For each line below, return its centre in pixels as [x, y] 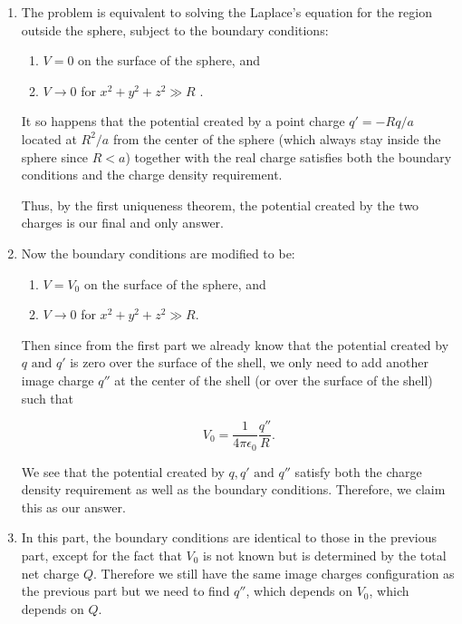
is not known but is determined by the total [325, 555]
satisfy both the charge [358, 471]
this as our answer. [73, 507]
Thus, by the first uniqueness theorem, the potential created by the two [220, 205]
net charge [50, 573]
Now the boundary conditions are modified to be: [158, 253]
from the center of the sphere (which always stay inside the [277, 138]
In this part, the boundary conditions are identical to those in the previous [229, 537]
